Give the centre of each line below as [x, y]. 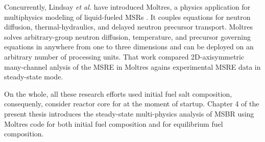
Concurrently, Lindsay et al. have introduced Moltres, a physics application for [127, 7]
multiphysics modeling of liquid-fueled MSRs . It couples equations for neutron [127, 17]
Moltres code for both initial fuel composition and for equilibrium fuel [114, 123]
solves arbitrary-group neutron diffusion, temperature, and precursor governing [128, 36]
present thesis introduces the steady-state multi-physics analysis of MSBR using [129, 113]
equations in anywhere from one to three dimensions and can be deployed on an [129, 47]
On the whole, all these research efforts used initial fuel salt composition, [118, 93]
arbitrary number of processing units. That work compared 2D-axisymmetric [124, 56]
